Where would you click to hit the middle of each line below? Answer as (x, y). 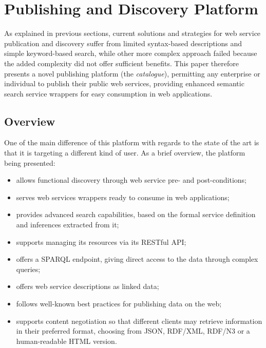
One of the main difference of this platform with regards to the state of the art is (132, 142)
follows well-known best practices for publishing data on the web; (119, 304)
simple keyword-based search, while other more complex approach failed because (131, 53)
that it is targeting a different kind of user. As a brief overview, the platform (125, 153)
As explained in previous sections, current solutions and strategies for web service (132, 33)
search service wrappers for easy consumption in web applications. (108, 93)
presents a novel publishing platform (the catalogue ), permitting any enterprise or (132, 73)
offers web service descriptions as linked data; (88, 286)
